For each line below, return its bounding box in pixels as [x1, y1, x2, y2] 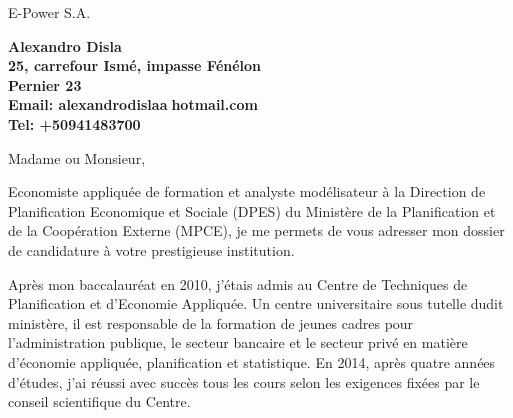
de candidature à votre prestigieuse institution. [8, 239, 295, 260]
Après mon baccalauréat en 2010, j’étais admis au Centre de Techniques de [8, 273, 468, 294]
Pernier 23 [8, 74, 82, 95]
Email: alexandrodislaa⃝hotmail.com [8, 94, 258, 115]
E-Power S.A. [8, 2, 91, 22]
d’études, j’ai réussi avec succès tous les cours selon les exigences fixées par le [8, 371, 480, 392]
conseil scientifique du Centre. [8, 391, 191, 412]
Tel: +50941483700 [8, 113, 141, 134]
